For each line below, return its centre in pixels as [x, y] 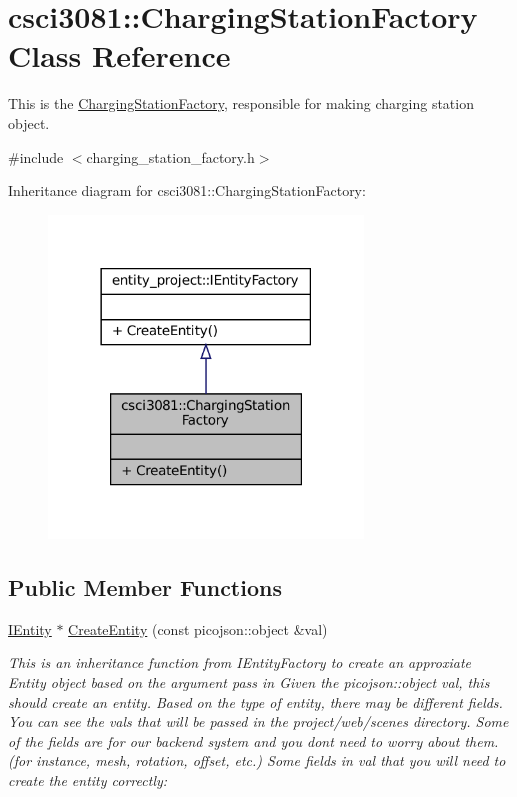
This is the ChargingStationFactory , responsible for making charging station [241, 103]
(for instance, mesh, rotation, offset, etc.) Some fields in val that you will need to [257, 760]
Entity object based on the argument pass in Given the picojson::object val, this [249, 681]
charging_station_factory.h [170, 156]
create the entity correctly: [88, 779]
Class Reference [119, 55]
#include [36, 156]
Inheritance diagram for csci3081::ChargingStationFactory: [187, 190]
